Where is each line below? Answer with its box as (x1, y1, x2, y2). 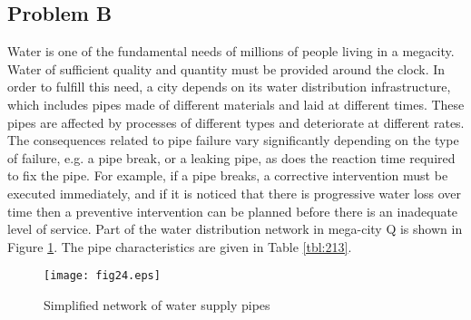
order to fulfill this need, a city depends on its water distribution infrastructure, (7, 77, 451, 96)
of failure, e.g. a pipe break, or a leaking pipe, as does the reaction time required (7, 148, 456, 167)
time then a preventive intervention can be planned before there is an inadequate (7, 201, 458, 220)
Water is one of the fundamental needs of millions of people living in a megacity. (7, 42, 455, 61)
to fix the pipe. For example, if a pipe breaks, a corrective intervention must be (7, 166, 448, 185)
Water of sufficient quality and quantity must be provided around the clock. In (7, 59, 446, 78)
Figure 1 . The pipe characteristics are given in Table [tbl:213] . (7, 237, 352, 256)
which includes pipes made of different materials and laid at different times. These (7, 94, 465, 113)
